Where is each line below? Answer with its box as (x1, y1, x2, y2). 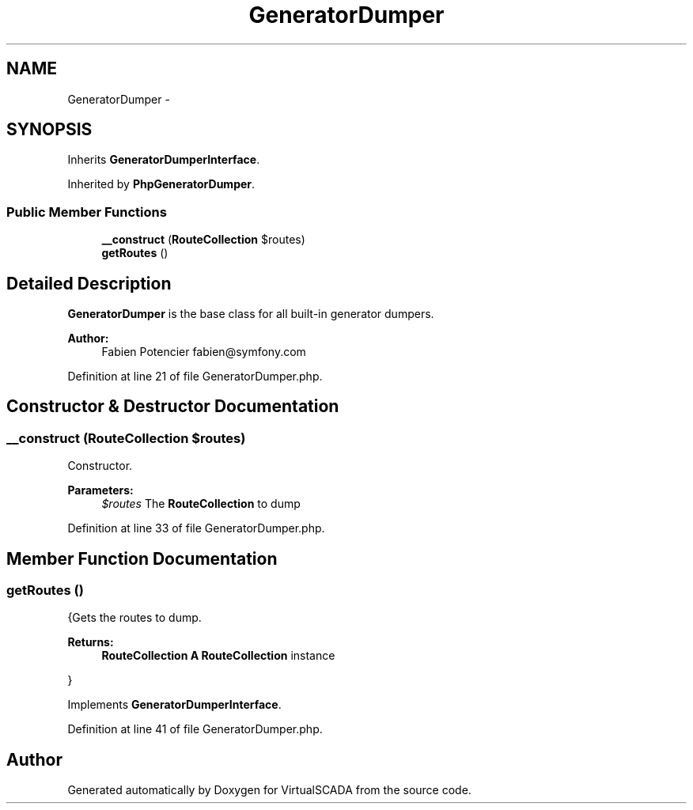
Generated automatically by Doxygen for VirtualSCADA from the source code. (67, 783, 471, 797)
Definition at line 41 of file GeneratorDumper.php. (67, 722, 323, 736)
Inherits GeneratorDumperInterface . (67, 153, 260, 167)
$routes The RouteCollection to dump (101, 497, 301, 511)
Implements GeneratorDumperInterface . (67, 698, 282, 712)
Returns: (67, 635, 114, 649)
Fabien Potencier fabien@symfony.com (101, 345, 306, 359)
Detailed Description (6, 273, 172, 293)
